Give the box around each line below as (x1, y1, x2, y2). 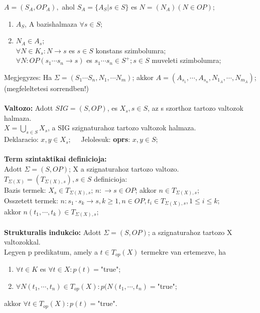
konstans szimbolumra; (95, 45, 166, 55)
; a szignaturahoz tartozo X (148, 226, 232, 237)
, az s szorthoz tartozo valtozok (148, 103, 243, 113)
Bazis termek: (4, 184, 46, 195)
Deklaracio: (4, 134, 39, 144)
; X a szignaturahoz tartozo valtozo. (69, 163, 179, 174)
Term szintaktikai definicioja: (4, 153, 107, 164)
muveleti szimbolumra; (152, 55, 221, 65)
